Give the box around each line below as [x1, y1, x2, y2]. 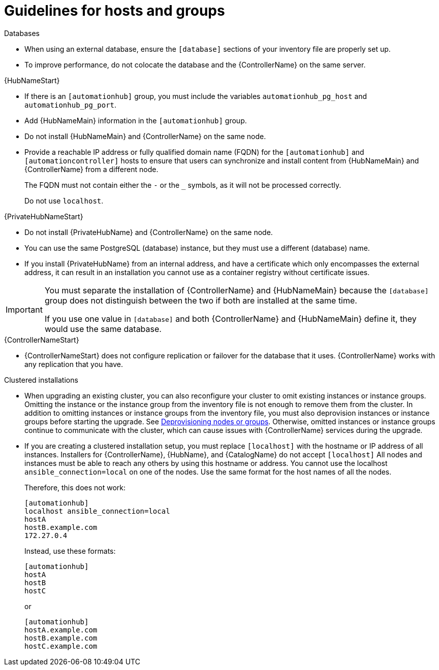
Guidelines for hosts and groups [4, 2, 225, 19]
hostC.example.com [24, 642, 98, 650]
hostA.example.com [24, 625, 98, 634]
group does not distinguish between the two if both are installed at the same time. [44, 295, 357, 306]
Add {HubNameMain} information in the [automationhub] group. [24, 116, 247, 125]
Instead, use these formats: [24, 546, 116, 555]
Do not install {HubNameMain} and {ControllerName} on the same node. [24, 131, 266, 141]
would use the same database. [44, 323, 162, 334]
